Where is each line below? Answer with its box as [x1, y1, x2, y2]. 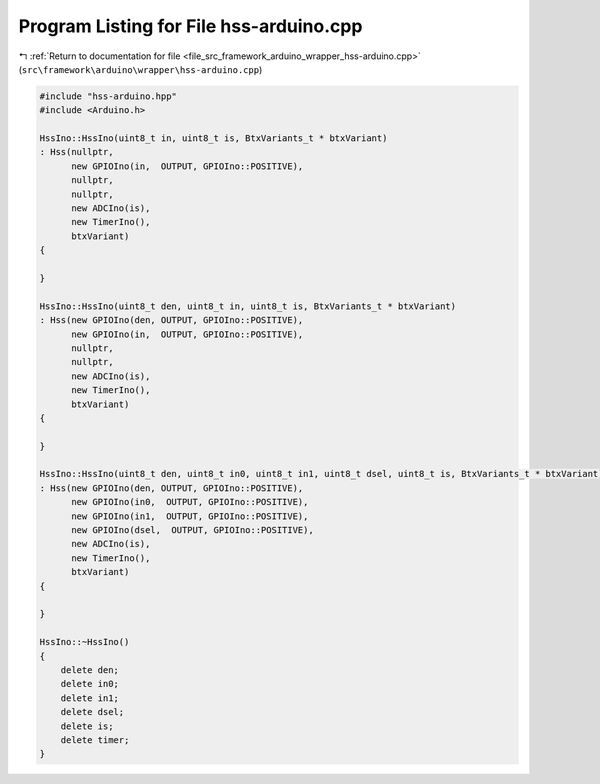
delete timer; [60, 734, 130, 745]
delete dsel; [60, 706, 125, 718]
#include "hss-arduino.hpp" [39, 90, 177, 102]
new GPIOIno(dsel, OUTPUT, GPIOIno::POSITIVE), [71, 525, 314, 536]
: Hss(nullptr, [39, 146, 114, 158]
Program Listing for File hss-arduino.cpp [18, 15, 363, 37]
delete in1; [60, 692, 120, 704]
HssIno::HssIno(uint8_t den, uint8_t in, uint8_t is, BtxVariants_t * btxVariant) [39, 300, 457, 312]
